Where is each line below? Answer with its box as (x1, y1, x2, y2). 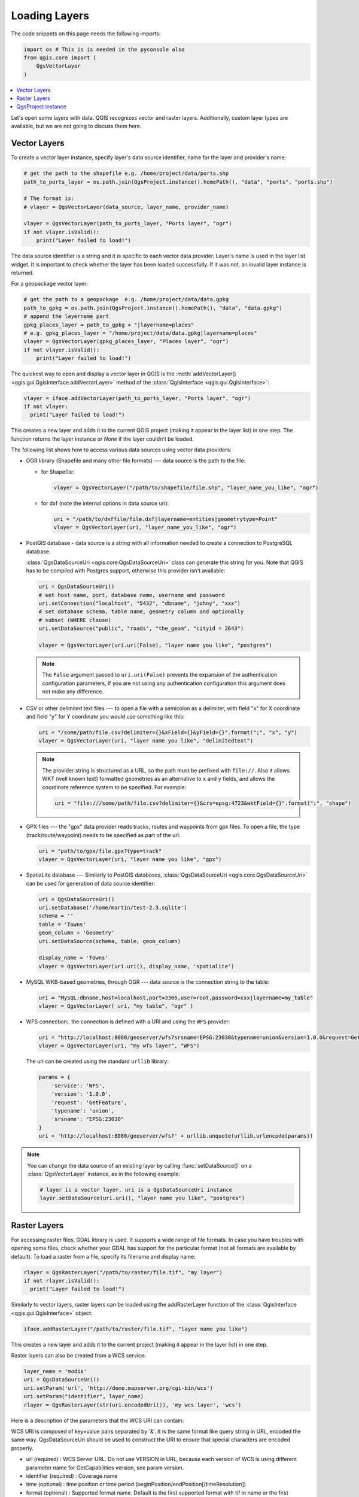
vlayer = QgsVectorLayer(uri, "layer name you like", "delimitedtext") (38, 737, 254, 744)
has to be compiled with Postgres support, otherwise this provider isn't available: (26, 567, 226, 574)
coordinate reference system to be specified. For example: (42, 783, 187, 790)
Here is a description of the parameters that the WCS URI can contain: (11, 1417, 184, 1424)
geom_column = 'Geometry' (38, 929, 115, 937)
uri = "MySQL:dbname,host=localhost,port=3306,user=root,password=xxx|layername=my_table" (38, 994, 314, 1001)
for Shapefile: (41, 468, 75, 475)
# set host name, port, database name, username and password (38, 592, 225, 598)
